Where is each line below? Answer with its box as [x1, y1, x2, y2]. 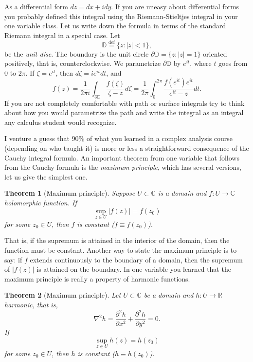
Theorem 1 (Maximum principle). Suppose [4, 188, 135, 198]
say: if [4, 254, 22, 264]
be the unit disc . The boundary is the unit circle [4, 48, 149, 59]
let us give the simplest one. [4, 171, 88, 181]
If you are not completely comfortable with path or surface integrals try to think [4, 98, 245, 108]
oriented [203, 48, 227, 59]
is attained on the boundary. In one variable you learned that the [36, 264, 231, 274]
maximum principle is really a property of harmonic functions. [4, 273, 190, 283]
